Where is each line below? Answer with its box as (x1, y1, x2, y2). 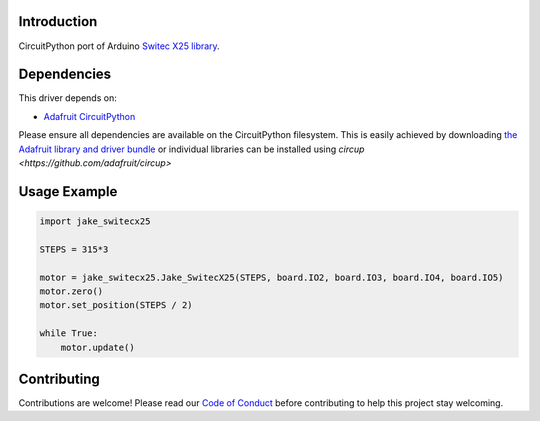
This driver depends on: (18, 92, 117, 104)
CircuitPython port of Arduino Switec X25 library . (18, 40, 220, 52)
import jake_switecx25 (39, 215, 151, 227)
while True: (39, 328, 99, 339)
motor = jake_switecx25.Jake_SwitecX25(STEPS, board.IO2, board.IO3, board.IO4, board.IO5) (39, 271, 504, 283)
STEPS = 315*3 (39, 243, 109, 255)
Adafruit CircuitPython (43, 110, 136, 122)
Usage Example (18, 183, 118, 200)
